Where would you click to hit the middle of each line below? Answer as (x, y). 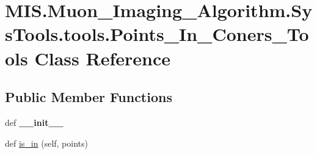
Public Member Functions (89, 97)
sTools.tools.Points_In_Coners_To (157, 34)
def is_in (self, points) (46, 143)
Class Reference (102, 58)
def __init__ (34, 122)
